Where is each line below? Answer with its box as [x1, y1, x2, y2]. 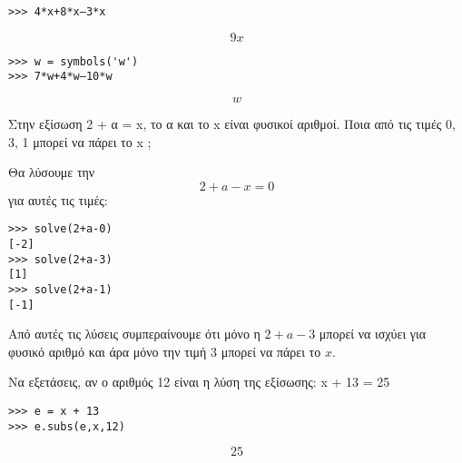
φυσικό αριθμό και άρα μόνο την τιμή [8, 341, 207, 360]
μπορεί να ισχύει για [319, 324, 427, 343]
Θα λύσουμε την [8, 163, 95, 182]
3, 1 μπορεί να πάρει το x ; [8, 132, 152, 151]
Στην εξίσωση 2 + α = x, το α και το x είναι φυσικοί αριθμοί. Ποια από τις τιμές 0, [8, 113, 456, 133]
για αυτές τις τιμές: [8, 190, 108, 209]
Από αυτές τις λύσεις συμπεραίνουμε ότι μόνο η [8, 324, 260, 343]
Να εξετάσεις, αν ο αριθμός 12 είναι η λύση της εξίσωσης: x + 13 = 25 [8, 372, 390, 391]
